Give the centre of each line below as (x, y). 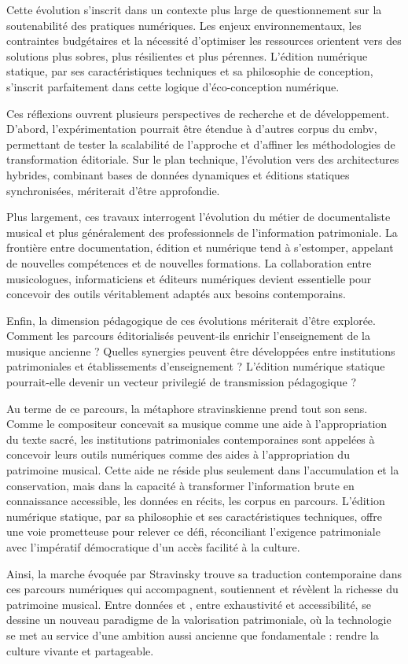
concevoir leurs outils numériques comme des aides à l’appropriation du (178, 454)
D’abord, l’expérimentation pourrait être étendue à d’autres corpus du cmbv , (192, 129)
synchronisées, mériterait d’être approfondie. (113, 190)
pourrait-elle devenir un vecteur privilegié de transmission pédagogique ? (181, 382)
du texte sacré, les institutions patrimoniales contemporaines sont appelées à (191, 439)
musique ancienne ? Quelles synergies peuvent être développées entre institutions (201, 350)
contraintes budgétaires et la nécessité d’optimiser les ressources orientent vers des (204, 41)
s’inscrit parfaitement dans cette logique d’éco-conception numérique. (173, 86)
